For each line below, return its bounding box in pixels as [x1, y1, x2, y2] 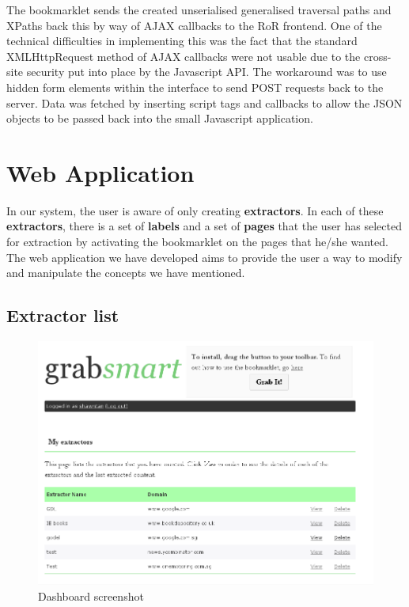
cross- [363, 47, 392, 64]
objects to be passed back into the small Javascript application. [6, 110, 313, 127]
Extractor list [6, 303, 119, 328]
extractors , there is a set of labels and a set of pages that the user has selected [6, 218, 402, 234]
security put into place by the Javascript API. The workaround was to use [26, 63, 387, 80]
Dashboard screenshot [38, 587, 144, 604]
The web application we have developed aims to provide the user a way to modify [6, 248, 403, 265]
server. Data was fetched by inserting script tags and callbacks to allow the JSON [6, 94, 403, 111]
